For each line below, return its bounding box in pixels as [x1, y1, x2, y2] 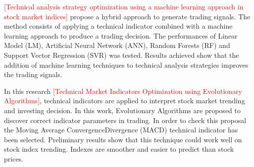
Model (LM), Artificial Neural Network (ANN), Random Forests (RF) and [4, 40, 230, 50]
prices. [4, 153, 24, 164]
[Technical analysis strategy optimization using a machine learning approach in [4, 1, 244, 11]
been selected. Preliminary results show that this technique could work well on [4, 134, 242, 144]
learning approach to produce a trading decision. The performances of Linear [4, 30, 238, 41]
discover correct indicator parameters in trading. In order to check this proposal [4, 115, 247, 125]
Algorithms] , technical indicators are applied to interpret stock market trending [4, 95, 245, 106]
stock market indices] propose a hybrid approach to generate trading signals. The [4, 11, 251, 21]
